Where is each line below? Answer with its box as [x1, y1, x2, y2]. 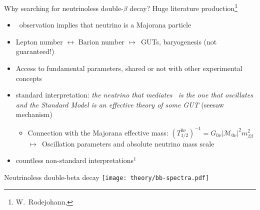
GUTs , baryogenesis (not [140, 36, 217, 46]
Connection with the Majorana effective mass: [27, 127, 168, 137]
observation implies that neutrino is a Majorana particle [19, 19, 191, 30]
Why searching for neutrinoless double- [4, 2, 123, 13]
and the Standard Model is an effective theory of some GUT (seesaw [15, 99, 224, 109]
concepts [15, 72, 42, 83]
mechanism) [15, 109, 52, 119]
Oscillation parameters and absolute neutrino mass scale [42, 138, 214, 148]
